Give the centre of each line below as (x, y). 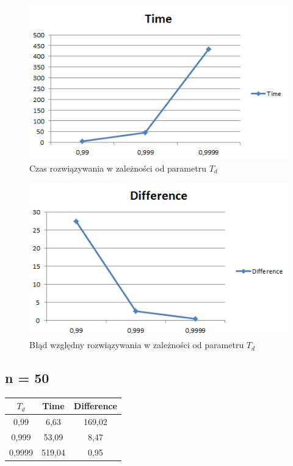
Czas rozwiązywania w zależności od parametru (118, 168)
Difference (95, 406)
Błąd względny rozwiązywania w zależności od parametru (137, 345)
